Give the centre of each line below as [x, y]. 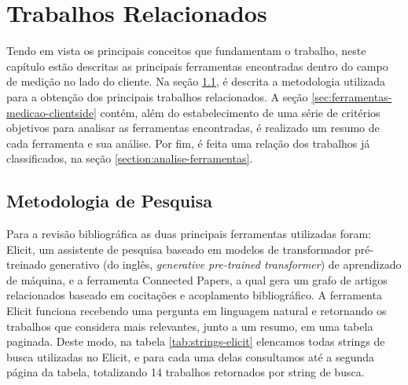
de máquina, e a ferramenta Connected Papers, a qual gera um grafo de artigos [197, 279]
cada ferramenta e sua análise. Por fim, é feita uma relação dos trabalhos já [188, 143]
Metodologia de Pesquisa [110, 201]
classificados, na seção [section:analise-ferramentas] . [130, 158]
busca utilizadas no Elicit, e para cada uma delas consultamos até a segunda [191, 356]
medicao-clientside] [51, 112]
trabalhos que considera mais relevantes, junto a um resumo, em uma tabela [190, 326]
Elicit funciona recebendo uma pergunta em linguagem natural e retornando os [197, 311]
